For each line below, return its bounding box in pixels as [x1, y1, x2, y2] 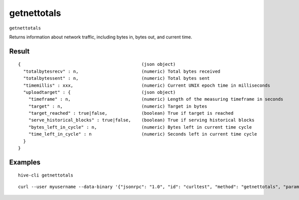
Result [9, 47, 30, 55]
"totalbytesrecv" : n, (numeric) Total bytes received [23, 68, 221, 74]
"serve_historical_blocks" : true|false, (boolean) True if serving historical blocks [28, 117, 255, 123]
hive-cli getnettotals [18, 173, 74, 178]
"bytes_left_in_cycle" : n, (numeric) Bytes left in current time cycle [28, 124, 252, 130]
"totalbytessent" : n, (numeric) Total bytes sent [23, 75, 210, 81]
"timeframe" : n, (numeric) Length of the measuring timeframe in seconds [28, 96, 284, 102]
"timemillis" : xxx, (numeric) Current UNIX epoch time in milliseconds [23, 82, 271, 88]
